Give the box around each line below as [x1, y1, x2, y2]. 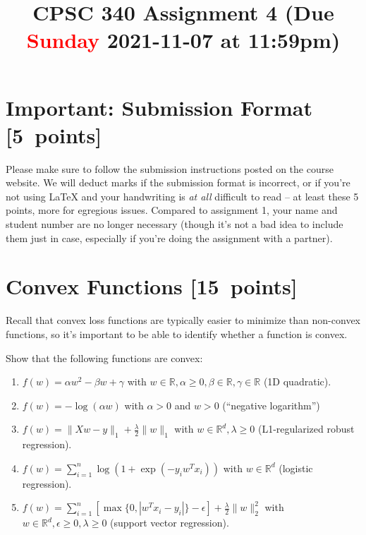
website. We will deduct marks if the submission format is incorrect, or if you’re [6, 175, 350, 190]
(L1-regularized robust [257, 421, 355, 436]
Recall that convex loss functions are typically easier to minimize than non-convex [6, 313, 360, 327]
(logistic [279, 460, 313, 475]
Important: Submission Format [6, 92, 312, 121]
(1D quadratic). [263, 374, 331, 389]
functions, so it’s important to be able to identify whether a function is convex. [6, 326, 348, 341]
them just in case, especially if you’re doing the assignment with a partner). [6, 230, 333, 245]
